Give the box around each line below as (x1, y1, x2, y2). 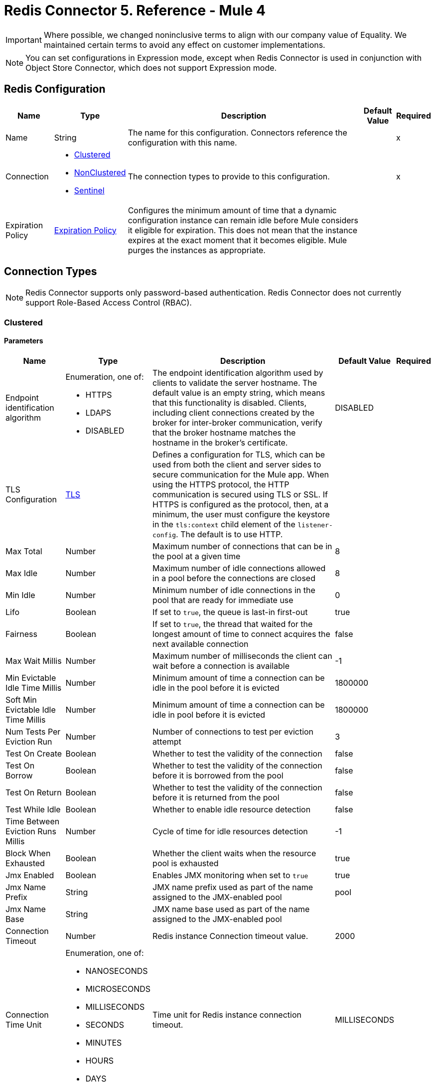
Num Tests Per (5, 727, 61, 737)
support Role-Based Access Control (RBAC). (25, 298, 192, 308)
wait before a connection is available (152, 661, 290, 671)
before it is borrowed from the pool (152, 771, 284, 781)
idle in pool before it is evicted (152, 710, 266, 720)
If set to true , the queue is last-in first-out (152, 607, 308, 618)
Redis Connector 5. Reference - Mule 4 (4, 2, 266, 19)
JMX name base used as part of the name (152, 904, 310, 915)
